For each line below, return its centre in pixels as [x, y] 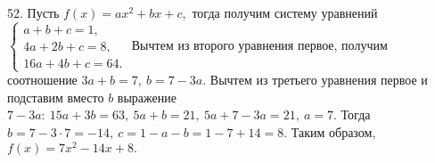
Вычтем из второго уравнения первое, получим [259, 44]
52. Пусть [33, 12]
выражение [147, 97]
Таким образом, [333, 131]
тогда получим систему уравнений [285, 12]
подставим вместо [56, 97]
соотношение [42, 80]
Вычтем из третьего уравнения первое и [319, 80]
